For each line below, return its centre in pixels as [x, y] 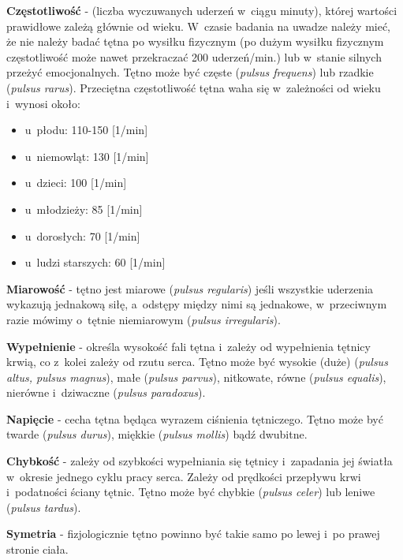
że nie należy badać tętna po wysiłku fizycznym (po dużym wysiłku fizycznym [195, 41]
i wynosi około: [43, 103]
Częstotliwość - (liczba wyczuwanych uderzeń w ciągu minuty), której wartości [202, 10]
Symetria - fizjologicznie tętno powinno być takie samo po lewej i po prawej [193, 534]
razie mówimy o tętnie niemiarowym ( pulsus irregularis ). [144, 319]
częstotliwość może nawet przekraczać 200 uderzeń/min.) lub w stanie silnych [194, 56]
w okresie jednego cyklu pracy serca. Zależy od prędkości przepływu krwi [184, 476]
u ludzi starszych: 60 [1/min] [95, 262]
